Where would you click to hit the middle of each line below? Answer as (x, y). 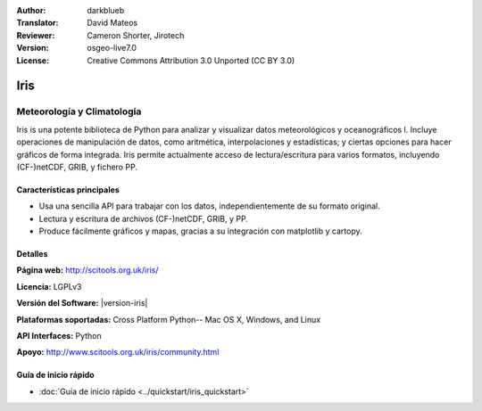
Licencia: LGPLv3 (49, 286)
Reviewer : (36, 35)
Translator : (37, 23)
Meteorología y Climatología (79, 111)
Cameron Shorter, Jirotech (136, 35)
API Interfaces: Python (59, 336)
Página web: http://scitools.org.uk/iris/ (87, 270)
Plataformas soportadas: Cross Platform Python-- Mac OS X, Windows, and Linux (169, 319)
